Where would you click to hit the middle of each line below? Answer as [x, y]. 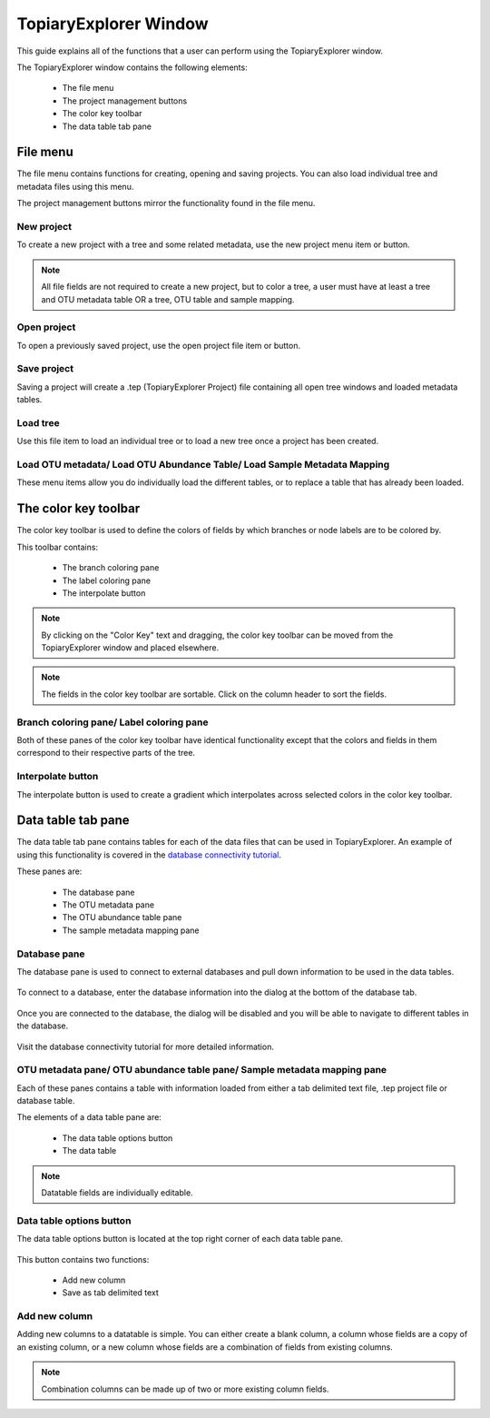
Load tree [38, 422]
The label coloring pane [107, 580]
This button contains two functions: [83, 1259]
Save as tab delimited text [110, 1293]
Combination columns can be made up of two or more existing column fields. [185, 1389]
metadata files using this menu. [75, 186]
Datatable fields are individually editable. [118, 1192]
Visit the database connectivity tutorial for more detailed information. [145, 1046]
